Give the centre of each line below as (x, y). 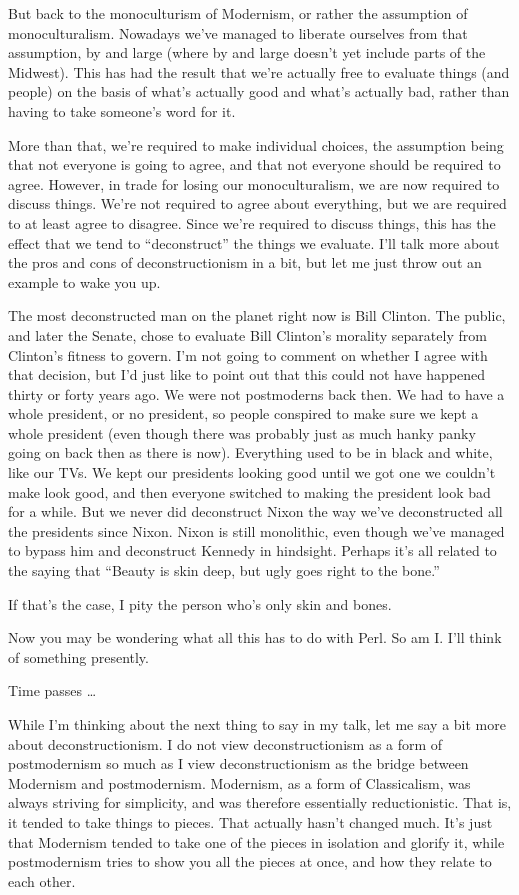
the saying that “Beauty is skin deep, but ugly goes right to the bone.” (224, 570)
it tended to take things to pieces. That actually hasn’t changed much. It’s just (250, 821)
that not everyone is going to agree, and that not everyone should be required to (254, 164)
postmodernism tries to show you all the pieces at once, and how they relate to (250, 861)
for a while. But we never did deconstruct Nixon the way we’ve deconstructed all (255, 511)
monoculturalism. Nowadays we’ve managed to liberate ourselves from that (238, 32)
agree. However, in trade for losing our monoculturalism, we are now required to (254, 183)
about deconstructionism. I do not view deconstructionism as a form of (225, 743)
